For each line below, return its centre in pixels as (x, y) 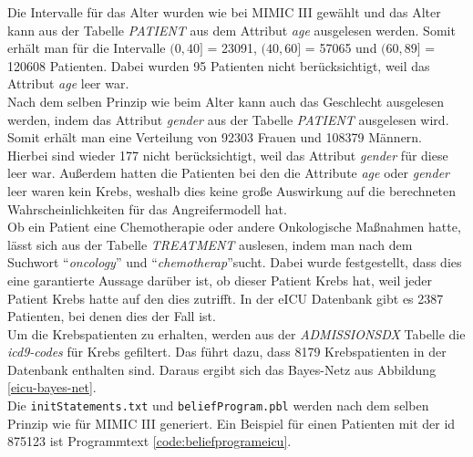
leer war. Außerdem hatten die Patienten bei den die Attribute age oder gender (228, 173)
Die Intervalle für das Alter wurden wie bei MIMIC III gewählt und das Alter (224, 12)
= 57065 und (341, 48)
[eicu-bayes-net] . (52, 387)
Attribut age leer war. (68, 83)
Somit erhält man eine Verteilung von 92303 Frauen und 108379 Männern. (215, 137)
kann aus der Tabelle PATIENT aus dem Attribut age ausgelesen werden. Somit (231, 30)
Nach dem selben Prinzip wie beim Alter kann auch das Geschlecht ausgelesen (226, 101)
